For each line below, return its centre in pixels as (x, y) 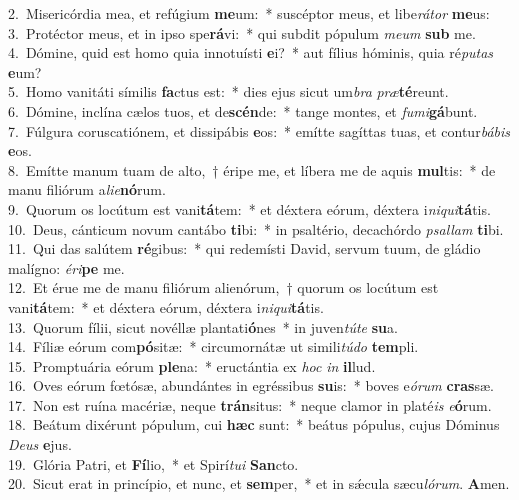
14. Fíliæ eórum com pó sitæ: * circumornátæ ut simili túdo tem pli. (213, 346)
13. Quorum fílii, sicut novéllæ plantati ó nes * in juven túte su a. (203, 326)
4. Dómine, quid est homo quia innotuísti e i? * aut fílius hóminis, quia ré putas (251, 52)
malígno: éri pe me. (66, 267)
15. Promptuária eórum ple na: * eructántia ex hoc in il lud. (192, 365)
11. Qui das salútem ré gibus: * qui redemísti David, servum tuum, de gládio (244, 248)
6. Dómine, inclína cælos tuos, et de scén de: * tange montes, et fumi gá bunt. (243, 110)
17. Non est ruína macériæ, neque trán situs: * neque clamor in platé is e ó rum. (250, 404)
